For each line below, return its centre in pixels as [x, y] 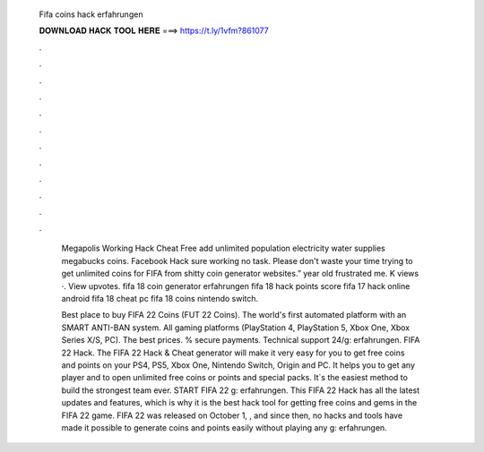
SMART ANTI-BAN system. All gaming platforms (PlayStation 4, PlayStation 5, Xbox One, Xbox [236, 328]
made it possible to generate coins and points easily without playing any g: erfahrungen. [224, 427]
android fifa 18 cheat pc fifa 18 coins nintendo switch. [160, 299]
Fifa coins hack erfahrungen [91, 14]
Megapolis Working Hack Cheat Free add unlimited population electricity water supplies [223, 248]
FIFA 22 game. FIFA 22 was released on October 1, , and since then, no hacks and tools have [232, 415]
